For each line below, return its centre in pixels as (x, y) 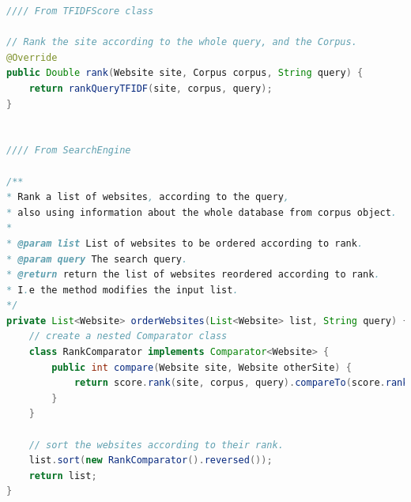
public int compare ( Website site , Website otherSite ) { (202, 367)
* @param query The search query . (97, 259)
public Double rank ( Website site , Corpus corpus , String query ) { (185, 73)
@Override (32, 57)
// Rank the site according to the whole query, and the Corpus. (182, 42)
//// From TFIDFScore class (80, 11)
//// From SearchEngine (69, 151)
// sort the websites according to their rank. (156, 445)
